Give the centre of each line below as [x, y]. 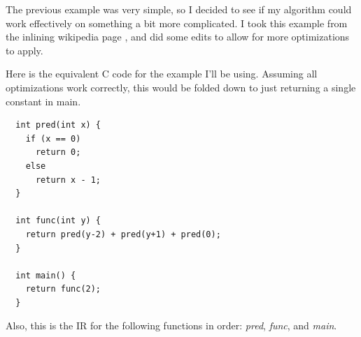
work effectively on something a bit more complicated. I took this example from [177, 23]
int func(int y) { [58, 221]
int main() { [46, 275]
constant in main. [43, 101]
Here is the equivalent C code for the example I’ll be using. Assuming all [162, 74]
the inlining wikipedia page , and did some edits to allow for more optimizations [178, 37]
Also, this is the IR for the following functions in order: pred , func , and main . [171, 325]
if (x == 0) [53, 138]
